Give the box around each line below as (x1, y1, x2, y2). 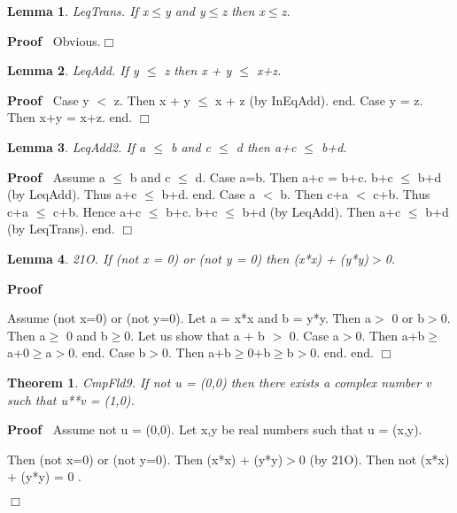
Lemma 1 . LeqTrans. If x (7, 2, 149, 19)
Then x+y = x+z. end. (7, 108, 133, 126)
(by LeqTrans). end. (7, 219, 115, 238)
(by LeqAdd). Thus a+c (7, 185, 137, 203)
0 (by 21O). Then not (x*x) (298, 449, 450, 468)
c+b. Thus (373, 185, 430, 203)
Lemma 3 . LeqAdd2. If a (7, 137, 146, 156)
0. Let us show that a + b (124, 325, 265, 344)
